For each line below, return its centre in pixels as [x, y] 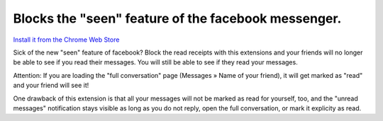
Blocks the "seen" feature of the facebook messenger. [177, 18]
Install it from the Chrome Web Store [66, 40]
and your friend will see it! [51, 86]
